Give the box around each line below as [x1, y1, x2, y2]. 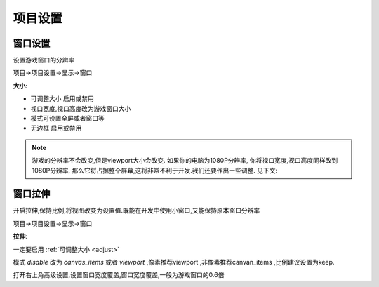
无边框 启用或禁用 [30, 124, 82, 133]
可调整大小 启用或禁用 [30, 95, 94, 103]
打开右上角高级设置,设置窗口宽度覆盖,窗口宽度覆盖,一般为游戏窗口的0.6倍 [13, 271, 225, 279]
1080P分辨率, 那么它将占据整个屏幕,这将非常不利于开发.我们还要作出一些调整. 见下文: [32, 166, 277, 175]
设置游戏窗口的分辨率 [13, 56, 75, 65]
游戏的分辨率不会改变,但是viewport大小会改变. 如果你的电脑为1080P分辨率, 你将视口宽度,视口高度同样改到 [32, 156, 338, 165]
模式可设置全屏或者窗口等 [30, 114, 105, 123]
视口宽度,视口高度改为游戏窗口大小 [30, 104, 131, 112]
